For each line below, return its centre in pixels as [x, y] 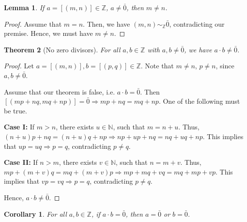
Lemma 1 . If [24, 7]
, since [225, 66]
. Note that [157, 66]
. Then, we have [107, 24]
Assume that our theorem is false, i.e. [60, 91]
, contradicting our [197, 24]
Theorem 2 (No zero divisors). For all [62, 49]
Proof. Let [19, 66]
